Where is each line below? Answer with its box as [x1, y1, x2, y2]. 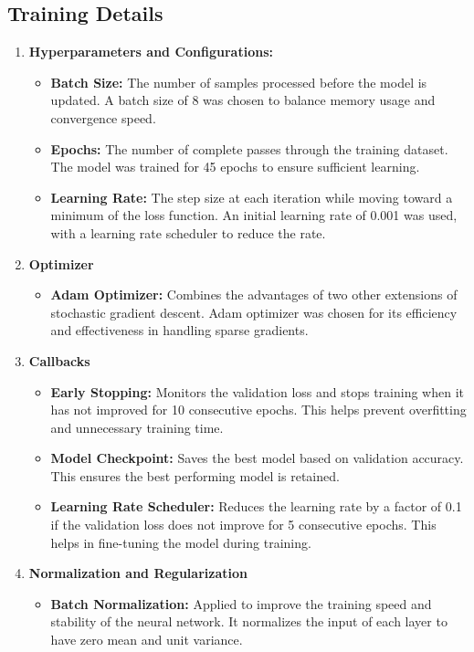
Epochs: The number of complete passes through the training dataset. [50, 139, 448, 158]
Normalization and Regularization [28, 563, 248, 583]
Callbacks [28, 351, 90, 370]
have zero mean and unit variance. [50, 630, 243, 649]
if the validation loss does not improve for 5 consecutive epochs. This [50, 515, 437, 534]
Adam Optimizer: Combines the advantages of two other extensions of [50, 285, 458, 304]
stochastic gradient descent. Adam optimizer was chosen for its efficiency [50, 302, 458, 321]
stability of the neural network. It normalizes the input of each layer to [50, 612, 448, 631]
